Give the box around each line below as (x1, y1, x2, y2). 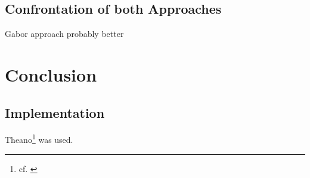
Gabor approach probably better (5, 27, 124, 40)
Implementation (5, 103, 105, 121)
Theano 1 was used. (5, 132, 73, 146)
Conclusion (5, 62, 97, 86)
